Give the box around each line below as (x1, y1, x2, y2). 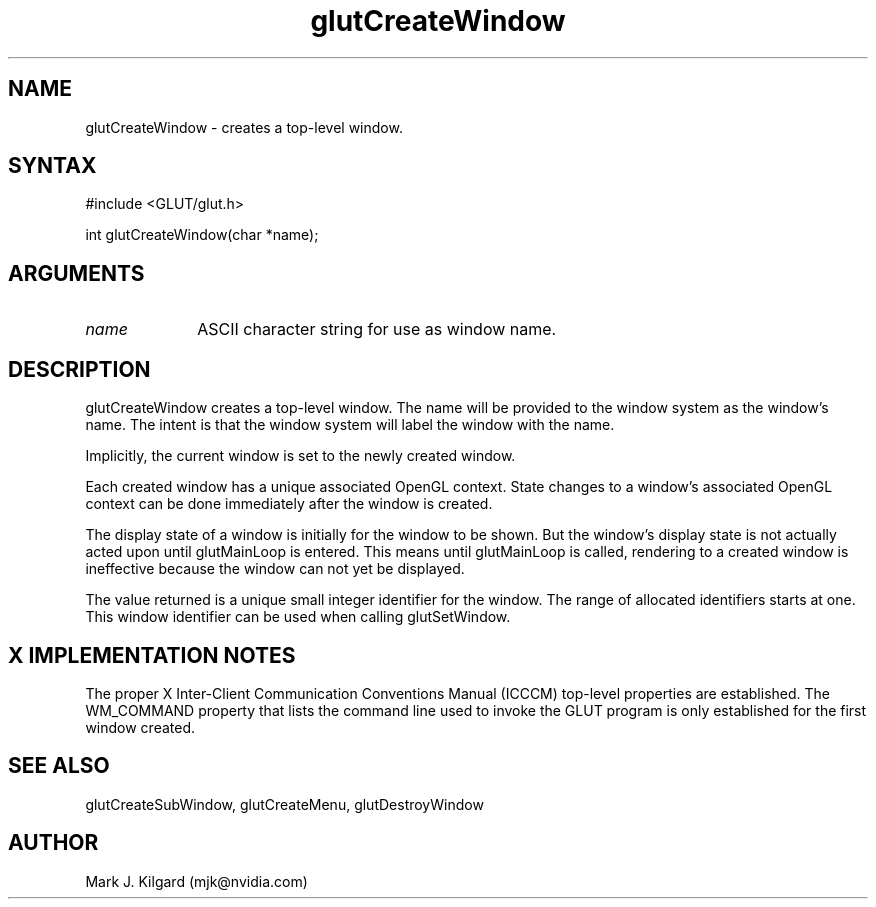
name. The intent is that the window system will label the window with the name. (85, 416, 615, 434)
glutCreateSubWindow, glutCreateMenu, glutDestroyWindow (85, 795, 484, 813)
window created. (85, 718, 196, 736)
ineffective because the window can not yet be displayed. (85, 560, 465, 578)
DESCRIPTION (8, 356, 151, 382)
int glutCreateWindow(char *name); (85, 226, 319, 244)
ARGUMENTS (8, 260, 145, 286)
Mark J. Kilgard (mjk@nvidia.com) (85, 872, 308, 890)
